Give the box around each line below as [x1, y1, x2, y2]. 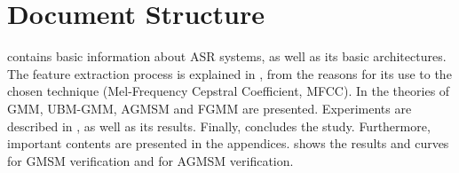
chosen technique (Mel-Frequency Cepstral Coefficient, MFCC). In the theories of [7, 82, 450, 100]
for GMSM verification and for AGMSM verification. [7, 151, 294, 169]
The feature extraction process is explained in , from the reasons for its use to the [7, 64, 452, 83]
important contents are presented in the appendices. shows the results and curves [7, 134, 449, 153]
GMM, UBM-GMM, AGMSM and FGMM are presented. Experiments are [7, 98, 412, 117]
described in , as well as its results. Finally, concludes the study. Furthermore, [7, 116, 431, 135]
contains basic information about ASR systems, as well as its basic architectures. [7, 47, 447, 66]
